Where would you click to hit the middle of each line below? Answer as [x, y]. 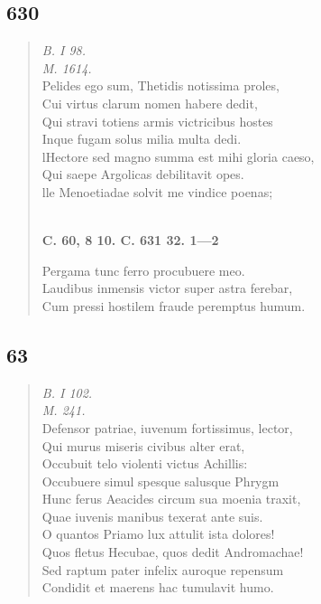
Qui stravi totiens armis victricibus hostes [157, 121]
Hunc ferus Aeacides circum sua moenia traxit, [171, 499]
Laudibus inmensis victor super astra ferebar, [167, 288]
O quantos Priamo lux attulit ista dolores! [158, 534]
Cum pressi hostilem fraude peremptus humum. [174, 305]
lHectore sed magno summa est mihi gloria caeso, [178, 156]
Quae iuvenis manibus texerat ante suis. [152, 516]
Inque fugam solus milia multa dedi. [142, 139]
